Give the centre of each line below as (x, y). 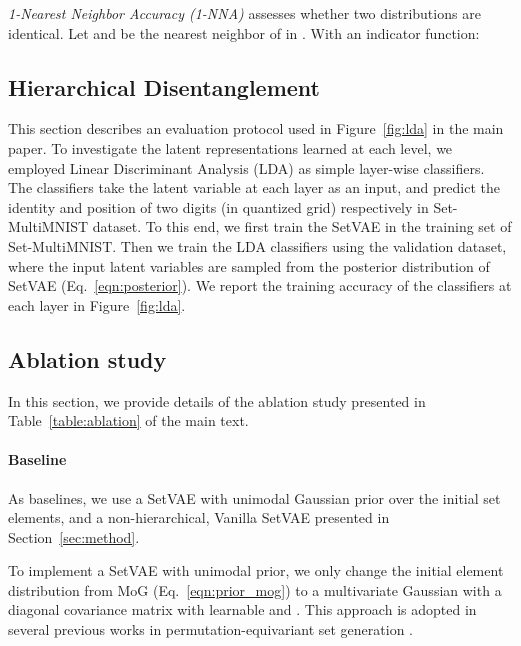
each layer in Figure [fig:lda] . (97, 304)
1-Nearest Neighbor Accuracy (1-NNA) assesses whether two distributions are (244, 13)
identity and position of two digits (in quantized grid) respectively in (218, 206)
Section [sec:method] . (74, 536)
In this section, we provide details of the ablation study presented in (217, 400)
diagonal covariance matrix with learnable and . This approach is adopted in (242, 609)
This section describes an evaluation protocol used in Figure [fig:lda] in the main (256, 128)
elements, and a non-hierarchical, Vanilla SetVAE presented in (199, 517)
